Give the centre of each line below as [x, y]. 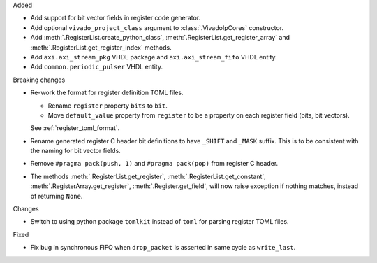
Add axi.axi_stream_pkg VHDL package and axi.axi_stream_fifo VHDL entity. [154, 57]
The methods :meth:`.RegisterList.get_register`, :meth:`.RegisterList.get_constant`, [148, 176]
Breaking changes [39, 80]
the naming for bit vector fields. [76, 151]
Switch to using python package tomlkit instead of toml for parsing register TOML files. [160, 222]
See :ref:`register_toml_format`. [75, 128]
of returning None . [57, 196]
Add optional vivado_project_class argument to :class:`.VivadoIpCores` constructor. [157, 27]
